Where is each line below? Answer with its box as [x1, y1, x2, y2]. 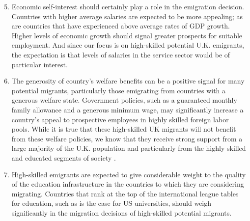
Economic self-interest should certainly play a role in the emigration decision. [11, 1, 244, 11]
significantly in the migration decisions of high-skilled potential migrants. [11, 207, 232, 218]
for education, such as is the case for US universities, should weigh [11, 198, 212, 208]
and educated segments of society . [11, 152, 116, 163]
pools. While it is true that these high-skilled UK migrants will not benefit [11, 124, 236, 134]
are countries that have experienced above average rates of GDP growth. [11, 21, 230, 31]
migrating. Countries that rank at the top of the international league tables [11, 188, 239, 198]
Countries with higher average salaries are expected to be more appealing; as [11, 11, 243, 21]
